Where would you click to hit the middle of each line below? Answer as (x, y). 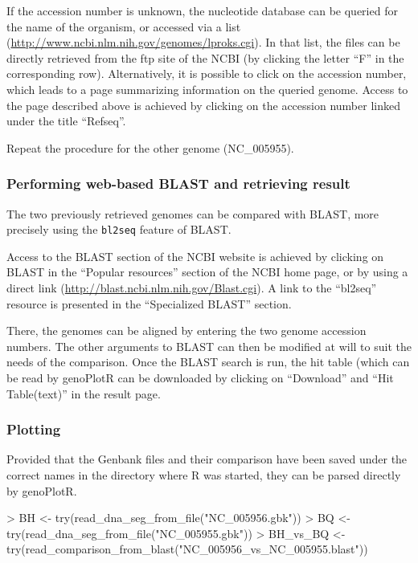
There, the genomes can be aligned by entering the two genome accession (186, 330)
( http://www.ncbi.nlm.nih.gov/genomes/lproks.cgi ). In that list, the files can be (203, 42)
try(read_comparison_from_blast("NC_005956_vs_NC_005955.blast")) (187, 549)
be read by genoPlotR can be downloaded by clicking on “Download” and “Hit (200, 377)
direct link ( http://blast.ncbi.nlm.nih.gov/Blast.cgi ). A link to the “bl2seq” (192, 288)
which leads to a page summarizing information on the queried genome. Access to (207, 89)
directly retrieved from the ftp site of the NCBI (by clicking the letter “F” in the (205, 57)
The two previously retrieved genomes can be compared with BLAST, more (193, 213)
